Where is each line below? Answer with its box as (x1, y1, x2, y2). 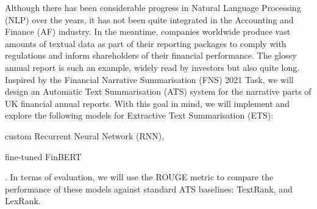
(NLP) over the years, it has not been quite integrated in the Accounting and (5, 13, 294, 26)
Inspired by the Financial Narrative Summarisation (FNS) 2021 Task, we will (5, 73, 294, 86)
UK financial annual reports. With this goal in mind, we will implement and (5, 97, 290, 109)
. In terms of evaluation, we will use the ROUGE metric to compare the (5, 170, 274, 183)
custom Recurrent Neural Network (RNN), (5, 129, 165, 142)
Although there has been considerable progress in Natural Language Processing (5, 1, 301, 13)
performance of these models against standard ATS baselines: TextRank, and (5, 182, 293, 195)
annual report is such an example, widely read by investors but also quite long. (5, 61, 300, 73)
